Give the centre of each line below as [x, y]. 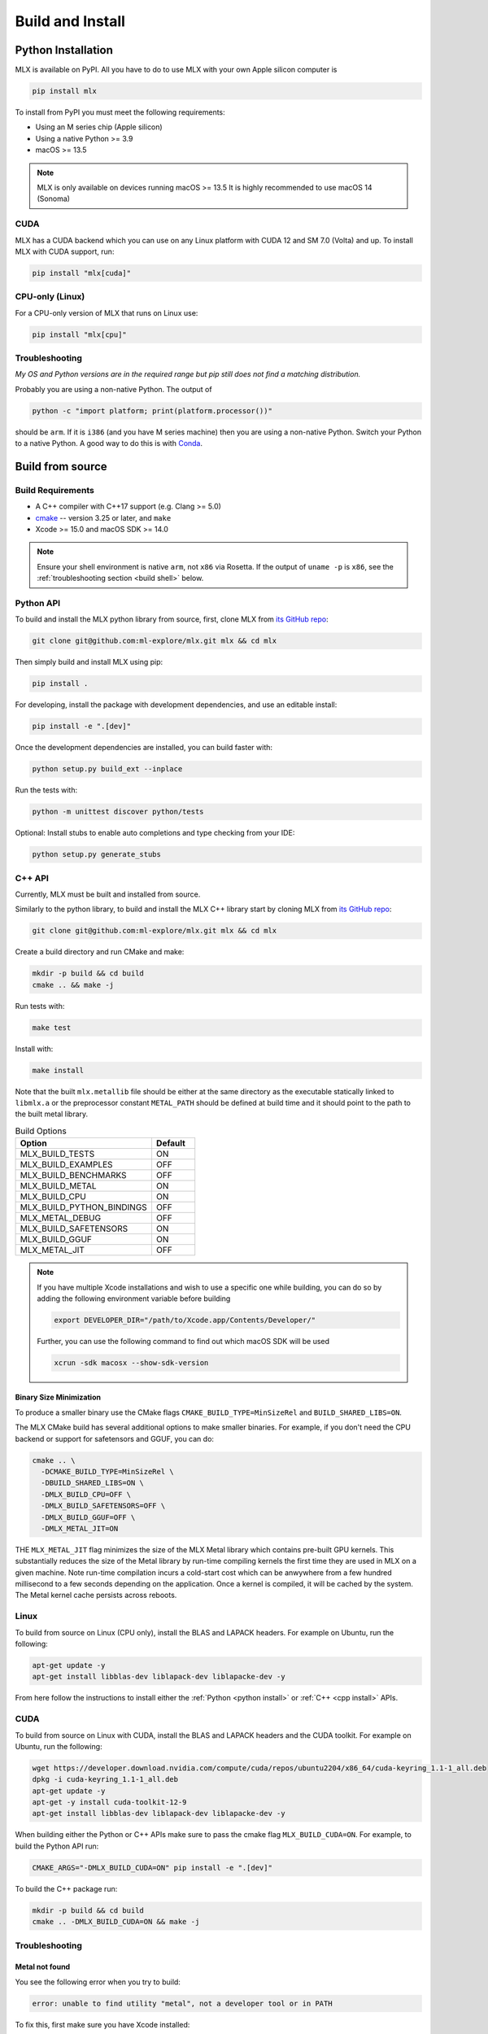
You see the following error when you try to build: [98, 1982]
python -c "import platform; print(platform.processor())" [152, 410]
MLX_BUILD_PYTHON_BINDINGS [84, 1207]
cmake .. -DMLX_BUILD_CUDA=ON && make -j [116, 1922]
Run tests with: [40, 1006]
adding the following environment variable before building [134, 1299]
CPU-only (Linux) [50, 297]
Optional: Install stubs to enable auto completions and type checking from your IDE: [155, 833]
